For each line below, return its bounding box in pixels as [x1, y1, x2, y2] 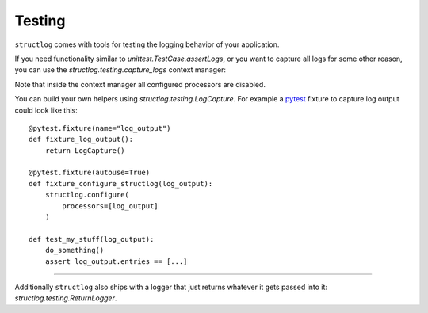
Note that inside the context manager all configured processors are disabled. [14, 79, 266, 89]
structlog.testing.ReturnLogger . [14, 293, 117, 303]
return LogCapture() [44, 146, 125, 155]
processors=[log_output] [62, 201, 159, 210]
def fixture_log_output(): [29, 135, 134, 144]
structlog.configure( [44, 190, 130, 200]
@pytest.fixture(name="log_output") [29, 124, 171, 132]
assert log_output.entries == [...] [44, 257, 188, 265]
